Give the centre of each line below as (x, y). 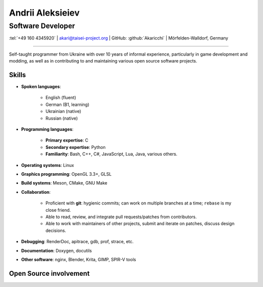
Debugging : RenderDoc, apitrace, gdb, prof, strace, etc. (77, 242)
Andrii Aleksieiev (44, 13)
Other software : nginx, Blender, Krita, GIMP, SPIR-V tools (79, 259)
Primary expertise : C (67, 140)
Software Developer (42, 26)
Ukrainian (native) (63, 111)
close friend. (58, 210)
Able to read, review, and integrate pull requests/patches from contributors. (121, 217)
